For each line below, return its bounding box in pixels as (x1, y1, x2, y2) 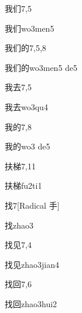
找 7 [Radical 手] (5, 199, 60, 211)
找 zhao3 (5, 219, 33, 231)
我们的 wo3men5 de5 (5, 61, 78, 73)
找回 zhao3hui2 (5, 297, 57, 309)
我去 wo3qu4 (5, 100, 48, 113)
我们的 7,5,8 (5, 42, 46, 54)
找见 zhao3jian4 (5, 258, 59, 270)
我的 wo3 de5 (5, 140, 50, 152)
